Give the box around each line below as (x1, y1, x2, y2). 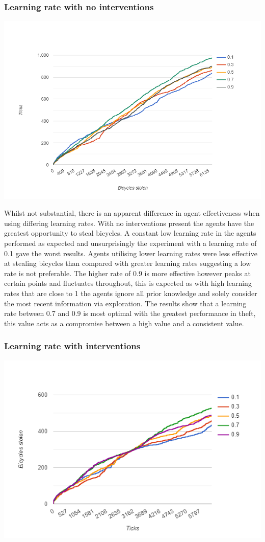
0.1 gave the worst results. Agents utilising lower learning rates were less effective (4, 247, 257, 258)
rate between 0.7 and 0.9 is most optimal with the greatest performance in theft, (4, 308, 256, 319)
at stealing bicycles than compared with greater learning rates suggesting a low (4, 258, 251, 268)
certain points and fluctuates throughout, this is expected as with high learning (4, 278, 252, 288)
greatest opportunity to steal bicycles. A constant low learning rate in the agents (4, 228, 256, 238)
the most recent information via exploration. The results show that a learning (4, 298, 247, 308)
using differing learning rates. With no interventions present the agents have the (4, 217, 254, 228)
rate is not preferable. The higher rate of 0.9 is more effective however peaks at (4, 267, 251, 278)
